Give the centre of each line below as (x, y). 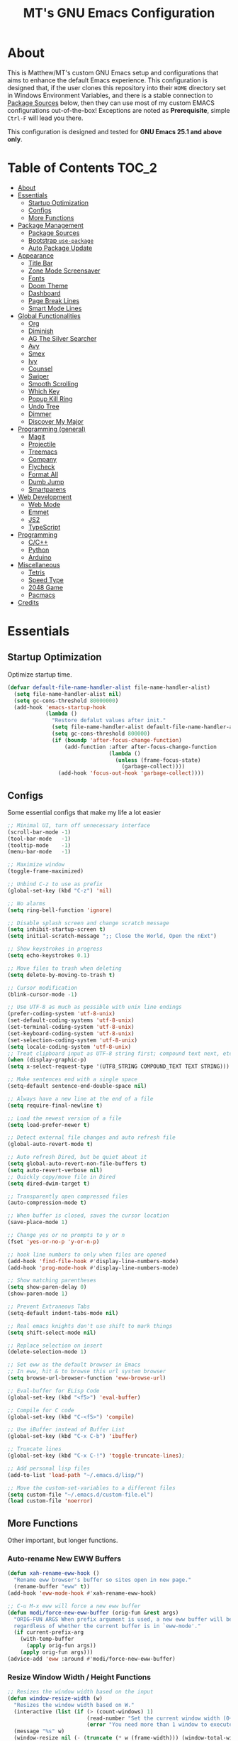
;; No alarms (27, 903)
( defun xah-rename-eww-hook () (53, 1573)
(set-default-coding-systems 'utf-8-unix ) (71, 1020)
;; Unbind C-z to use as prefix (55, 884)
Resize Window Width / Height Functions (79, 1677)
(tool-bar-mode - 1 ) (39, 839)
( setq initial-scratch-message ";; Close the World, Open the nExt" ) (112, 936)
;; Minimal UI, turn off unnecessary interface (79, 825)
